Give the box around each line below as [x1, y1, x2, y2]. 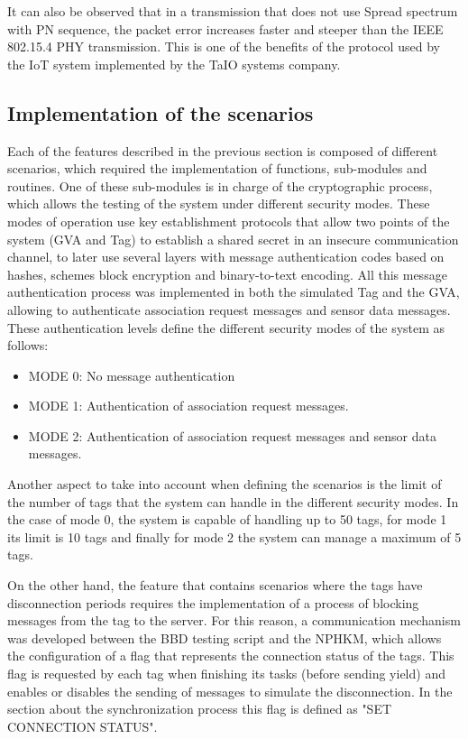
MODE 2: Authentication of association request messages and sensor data [28, 426, 436, 445]
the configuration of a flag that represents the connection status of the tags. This [7, 646, 454, 665]
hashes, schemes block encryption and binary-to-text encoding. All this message [7, 264, 447, 283]
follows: [7, 336, 49, 355]
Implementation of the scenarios [7, 98, 314, 126]
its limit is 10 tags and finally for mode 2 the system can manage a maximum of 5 [7, 527, 462, 546]
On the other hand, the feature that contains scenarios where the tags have [7, 576, 423, 595]
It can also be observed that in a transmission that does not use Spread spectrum [7, 2, 458, 20]
